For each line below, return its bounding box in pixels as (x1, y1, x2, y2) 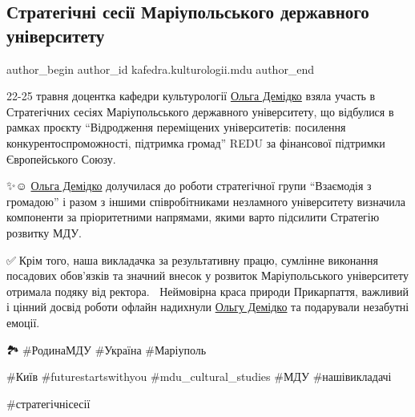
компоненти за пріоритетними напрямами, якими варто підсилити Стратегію (6, 208, 380, 225)
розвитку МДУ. (6, 224, 82, 241)
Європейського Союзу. (6, 150, 116, 167)
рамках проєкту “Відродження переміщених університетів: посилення (6, 119, 346, 136)
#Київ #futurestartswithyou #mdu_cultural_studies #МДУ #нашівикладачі (6, 368, 392, 385)
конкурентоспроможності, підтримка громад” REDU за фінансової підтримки (6, 134, 385, 151)
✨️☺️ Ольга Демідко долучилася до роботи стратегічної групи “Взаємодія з (6, 177, 372, 194)
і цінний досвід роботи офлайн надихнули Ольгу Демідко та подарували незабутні (6, 298, 409, 315)
